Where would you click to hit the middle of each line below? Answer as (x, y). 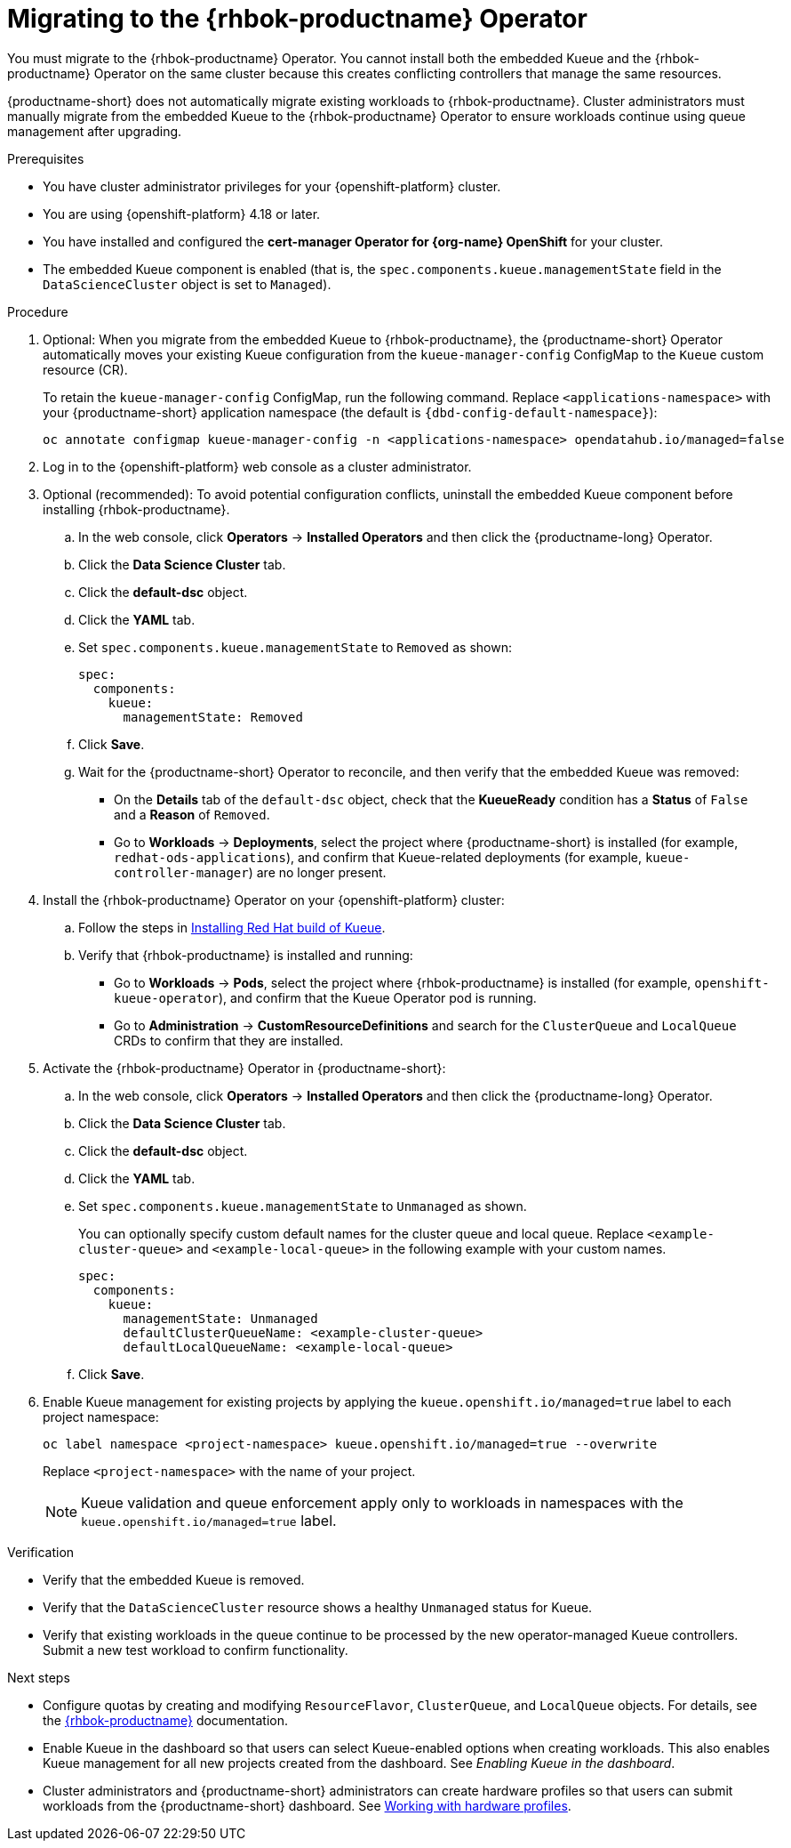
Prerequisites (46, 158)
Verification (41, 1552)
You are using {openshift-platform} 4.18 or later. (182, 214)
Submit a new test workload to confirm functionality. (196, 1650)
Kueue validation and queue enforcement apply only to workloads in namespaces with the (382, 1502)
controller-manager (181, 872)
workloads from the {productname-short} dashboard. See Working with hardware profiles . (307, 1805)
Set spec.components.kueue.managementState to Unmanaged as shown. (303, 1206)
